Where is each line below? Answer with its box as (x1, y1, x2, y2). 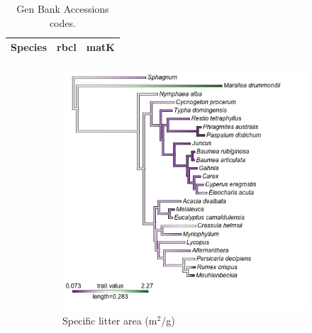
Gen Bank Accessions (16, 1, 109, 16)
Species (11, 40, 48, 55)
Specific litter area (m (62, 312, 157, 327)
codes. (49, 15, 76, 30)
